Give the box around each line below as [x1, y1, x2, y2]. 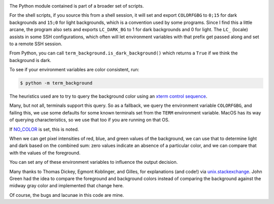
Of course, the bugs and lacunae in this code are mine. [9, 192, 124, 198]
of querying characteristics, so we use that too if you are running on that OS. [9, 117, 170, 123]
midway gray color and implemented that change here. [9, 183, 124, 189]
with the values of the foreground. [9, 150, 81, 156]
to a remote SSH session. [9, 41, 62, 47]
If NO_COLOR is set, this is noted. [9, 126, 79, 132]
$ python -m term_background [20, 80, 93, 86]
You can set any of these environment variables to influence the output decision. [9, 159, 178, 165]
